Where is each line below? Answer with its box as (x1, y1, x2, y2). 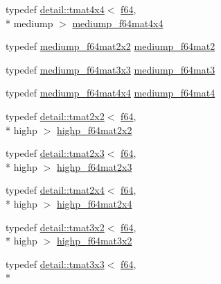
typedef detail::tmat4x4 (6, 2, 105, 16)
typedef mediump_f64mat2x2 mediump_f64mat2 (6, 39, 215, 53)
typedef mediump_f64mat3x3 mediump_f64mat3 (6, 62, 215, 76)
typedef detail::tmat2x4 (6, 183, 105, 197)
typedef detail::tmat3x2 (6, 219, 105, 234)
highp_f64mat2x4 (56, 196, 132, 210)
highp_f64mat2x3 (56, 159, 132, 174)
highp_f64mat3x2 (56, 233, 132, 248)
